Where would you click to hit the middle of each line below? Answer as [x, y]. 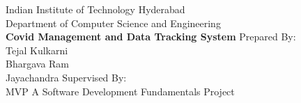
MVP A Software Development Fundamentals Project [120, 91]
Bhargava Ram [38, 64]
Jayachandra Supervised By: [66, 77]
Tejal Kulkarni [37, 50]
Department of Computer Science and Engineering [113, 23]
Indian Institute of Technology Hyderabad [95, 9]
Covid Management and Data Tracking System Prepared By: [151, 37]
